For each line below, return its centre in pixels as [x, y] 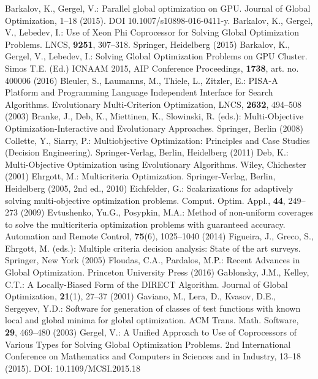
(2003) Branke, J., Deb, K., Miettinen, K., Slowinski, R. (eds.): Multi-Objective [154, 116]
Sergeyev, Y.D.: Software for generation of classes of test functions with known [153, 308]
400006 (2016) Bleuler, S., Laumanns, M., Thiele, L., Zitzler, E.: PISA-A [142, 80]
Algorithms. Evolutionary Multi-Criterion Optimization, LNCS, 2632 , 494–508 [153, 104]
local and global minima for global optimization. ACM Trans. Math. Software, [152, 320]
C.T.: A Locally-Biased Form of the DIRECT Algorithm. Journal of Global [146, 284]
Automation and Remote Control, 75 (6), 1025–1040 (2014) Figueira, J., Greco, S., [159, 236]
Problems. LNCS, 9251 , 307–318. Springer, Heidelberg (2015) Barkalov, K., [148, 44]
